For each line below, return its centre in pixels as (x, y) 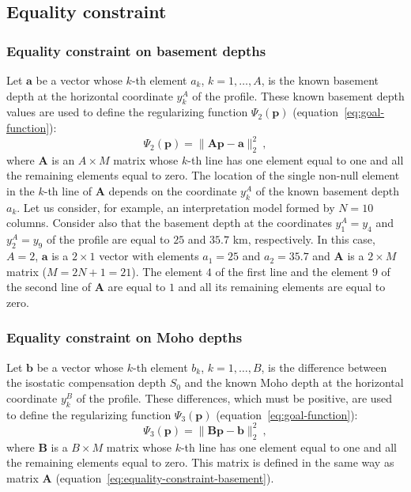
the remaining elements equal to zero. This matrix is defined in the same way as (200, 462)
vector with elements (149, 256)
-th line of (68, 191)
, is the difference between (324, 367)
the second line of (49, 287)
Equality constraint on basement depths (136, 50)
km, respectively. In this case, (304, 239)
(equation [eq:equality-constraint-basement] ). (165, 477)
